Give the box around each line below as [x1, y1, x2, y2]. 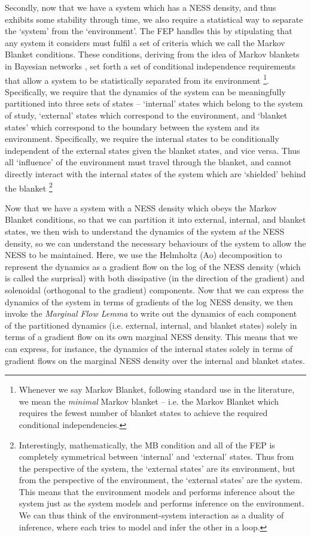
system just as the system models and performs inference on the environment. [19, 497, 304, 509]
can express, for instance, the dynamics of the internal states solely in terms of [5, 342, 293, 354]
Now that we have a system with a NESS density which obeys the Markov [5, 201, 277, 214]
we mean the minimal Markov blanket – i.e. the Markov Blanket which [19, 395, 279, 407]
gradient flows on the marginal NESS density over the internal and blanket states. [5, 354, 305, 366]
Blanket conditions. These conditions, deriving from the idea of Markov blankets [5, 48, 300, 60]
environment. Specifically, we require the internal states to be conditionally [5, 132, 279, 145]
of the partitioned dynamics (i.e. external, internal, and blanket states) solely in [5, 318, 297, 331]
